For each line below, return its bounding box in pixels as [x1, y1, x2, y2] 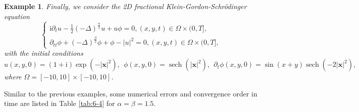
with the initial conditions [4, 48, 83, 58]
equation [4, 11, 30, 21]
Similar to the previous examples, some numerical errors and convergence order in [4, 88, 258, 98]
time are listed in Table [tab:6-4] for [4, 98, 115, 108]
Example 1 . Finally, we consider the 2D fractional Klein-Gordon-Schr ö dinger [4, 1, 247, 11]
